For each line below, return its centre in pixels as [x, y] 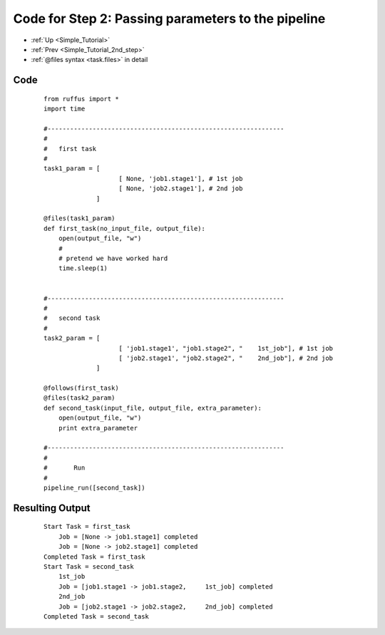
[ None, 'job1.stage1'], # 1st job [181, 179]
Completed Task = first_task [94, 557]
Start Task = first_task [87, 527]
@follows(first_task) [81, 388]
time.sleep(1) [83, 268]
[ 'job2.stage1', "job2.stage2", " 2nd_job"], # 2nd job [226, 358]
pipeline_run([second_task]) [94, 487]
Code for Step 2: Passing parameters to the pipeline [169, 19]
